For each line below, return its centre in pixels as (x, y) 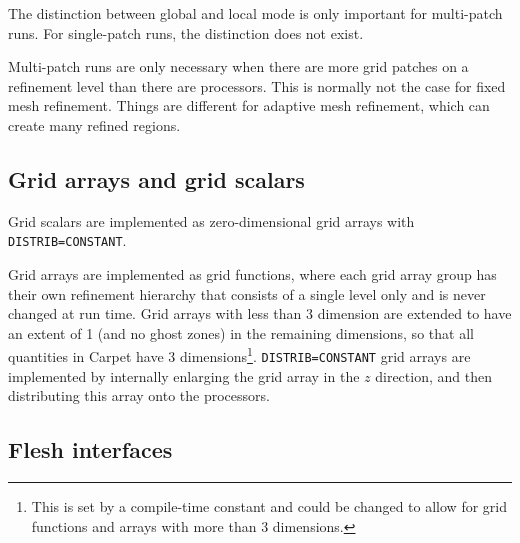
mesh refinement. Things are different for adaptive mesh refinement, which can (249, 105)
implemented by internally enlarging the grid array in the (184, 375)
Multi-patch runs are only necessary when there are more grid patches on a (238, 66)
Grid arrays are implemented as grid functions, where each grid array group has (252, 274)
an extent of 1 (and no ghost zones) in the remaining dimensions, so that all (241, 332)
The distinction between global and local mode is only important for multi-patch (255, 13)
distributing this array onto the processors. (139, 395)
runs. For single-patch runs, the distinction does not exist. (186, 32)
